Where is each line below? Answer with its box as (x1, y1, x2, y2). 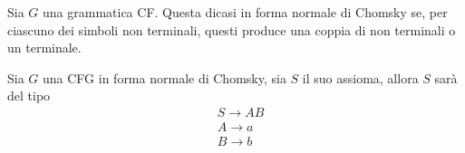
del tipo (7, 86, 51, 105)
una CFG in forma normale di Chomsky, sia (43, 68, 286, 87)
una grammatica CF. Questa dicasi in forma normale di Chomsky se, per (43, 3, 448, 21)
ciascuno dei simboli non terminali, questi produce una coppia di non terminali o (7, 20, 456, 39)
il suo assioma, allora (302, 68, 419, 87)
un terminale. (7, 38, 82, 57)
